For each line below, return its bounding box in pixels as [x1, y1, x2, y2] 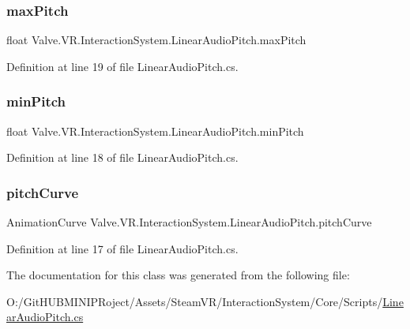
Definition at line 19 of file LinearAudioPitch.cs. [6, 58, 239, 74]
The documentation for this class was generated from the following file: [6, 267, 350, 283]
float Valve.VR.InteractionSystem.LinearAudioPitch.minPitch [6, 122, 304, 139]
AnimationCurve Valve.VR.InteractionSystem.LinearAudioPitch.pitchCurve [6, 214, 372, 230]
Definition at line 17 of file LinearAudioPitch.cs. [6, 240, 239, 256]
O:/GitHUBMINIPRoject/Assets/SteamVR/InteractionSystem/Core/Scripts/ [6, 293, 383, 309]
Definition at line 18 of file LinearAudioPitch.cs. [6, 149, 239, 166]
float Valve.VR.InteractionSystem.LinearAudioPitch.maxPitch [6, 32, 307, 48]
